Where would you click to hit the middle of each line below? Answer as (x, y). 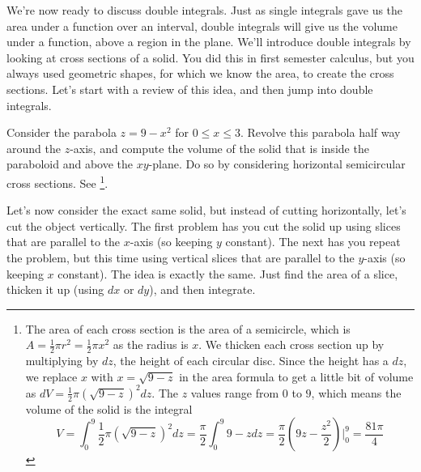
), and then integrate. (202, 289)
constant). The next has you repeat (313, 242)
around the (34, 148)
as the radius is (151, 344)
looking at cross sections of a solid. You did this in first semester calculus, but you (210, 57)
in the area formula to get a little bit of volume (296, 376)
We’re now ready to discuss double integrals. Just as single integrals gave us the (205, 10)
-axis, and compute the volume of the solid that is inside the (219, 148)
